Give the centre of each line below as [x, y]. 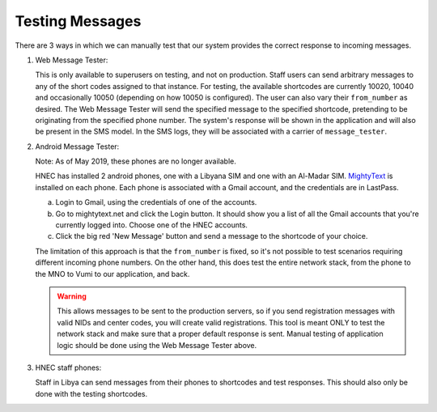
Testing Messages [78, 21]
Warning [72, 296]
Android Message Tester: [77, 147]
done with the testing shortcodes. [91, 393]
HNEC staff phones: [68, 367]
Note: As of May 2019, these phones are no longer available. [136, 161]
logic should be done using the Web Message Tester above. [157, 345]
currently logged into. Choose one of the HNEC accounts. [152, 225]
